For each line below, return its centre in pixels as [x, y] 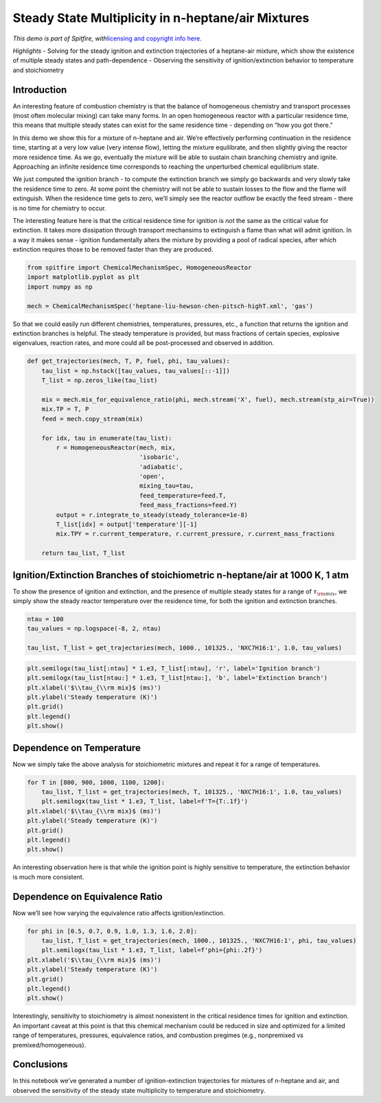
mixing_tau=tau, [166, 486]
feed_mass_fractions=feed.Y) [188, 505]
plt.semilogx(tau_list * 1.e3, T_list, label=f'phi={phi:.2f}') [152, 950]
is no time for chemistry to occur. [59, 208]
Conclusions [40, 1064]
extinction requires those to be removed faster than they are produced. [113, 250]
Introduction [40, 90]
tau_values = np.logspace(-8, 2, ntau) [94, 629]
